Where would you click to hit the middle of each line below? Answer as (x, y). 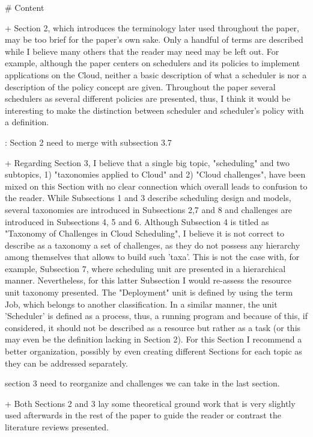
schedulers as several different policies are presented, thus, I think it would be (148, 98)
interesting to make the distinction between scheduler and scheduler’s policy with (154, 110)
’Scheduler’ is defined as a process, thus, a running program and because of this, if (156, 316)
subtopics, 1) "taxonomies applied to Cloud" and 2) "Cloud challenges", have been (155, 174)
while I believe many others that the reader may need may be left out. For (142, 51)
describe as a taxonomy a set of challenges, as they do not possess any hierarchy (153, 245)
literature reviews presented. (57, 427)
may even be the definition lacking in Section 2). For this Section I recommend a (153, 339)
